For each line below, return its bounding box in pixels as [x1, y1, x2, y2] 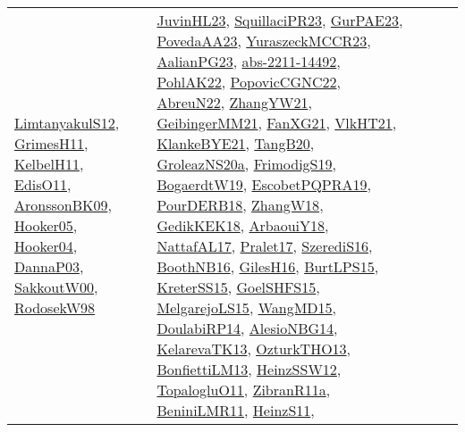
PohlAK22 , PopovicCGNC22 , [156, 71, 341, 92]
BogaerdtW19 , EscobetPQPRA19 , [156, 174, 371, 195]
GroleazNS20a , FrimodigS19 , [156, 154, 336, 174]
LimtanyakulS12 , [14, 112, 120, 133]
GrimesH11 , [14, 133, 89, 154]
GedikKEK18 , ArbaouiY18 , [156, 215, 329, 236]
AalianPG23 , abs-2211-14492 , [156, 51, 341, 71]
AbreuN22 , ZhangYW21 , [156, 92, 312, 112]
